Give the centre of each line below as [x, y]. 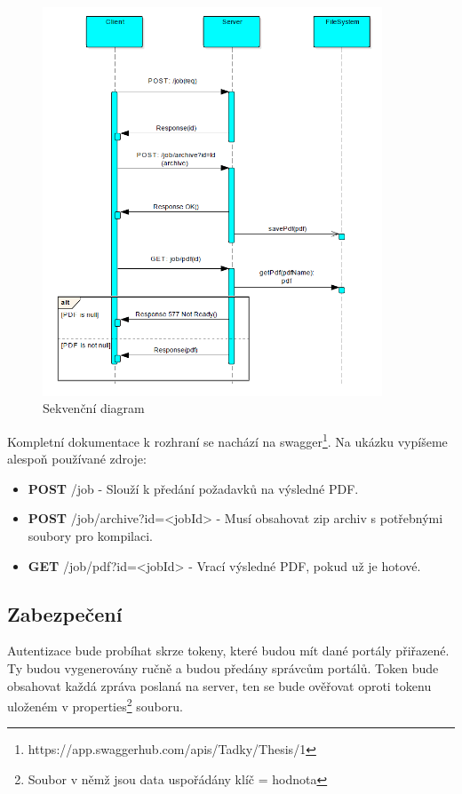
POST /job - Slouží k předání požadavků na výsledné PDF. [193, 488]
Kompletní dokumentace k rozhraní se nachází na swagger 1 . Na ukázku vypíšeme [227, 440]
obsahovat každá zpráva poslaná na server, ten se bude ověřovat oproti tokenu [219, 685]
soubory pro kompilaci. [90, 535]
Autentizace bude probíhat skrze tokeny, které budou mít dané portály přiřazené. [228, 651]
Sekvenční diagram [94, 408]
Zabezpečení [65, 613]
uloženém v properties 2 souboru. [95, 705]
